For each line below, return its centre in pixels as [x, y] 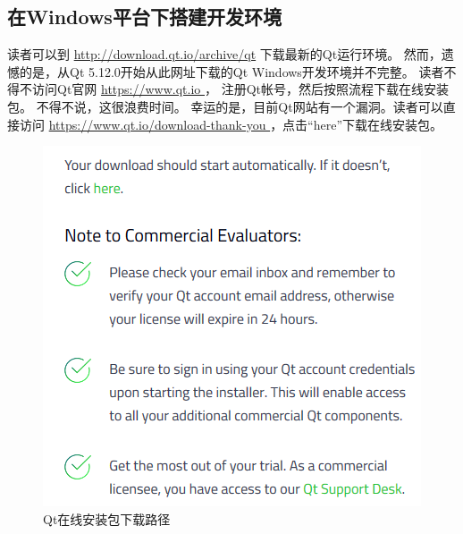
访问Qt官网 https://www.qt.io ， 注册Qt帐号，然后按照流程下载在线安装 [240, 89]
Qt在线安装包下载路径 [107, 518]
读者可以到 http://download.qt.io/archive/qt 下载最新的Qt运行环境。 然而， [224, 54]
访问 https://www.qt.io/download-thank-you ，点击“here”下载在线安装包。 [231, 124]
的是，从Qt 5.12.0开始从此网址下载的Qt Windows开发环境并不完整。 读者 [231, 71]
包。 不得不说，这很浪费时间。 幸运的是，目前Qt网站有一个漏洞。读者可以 [225, 106]
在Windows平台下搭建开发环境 [144, 17]
